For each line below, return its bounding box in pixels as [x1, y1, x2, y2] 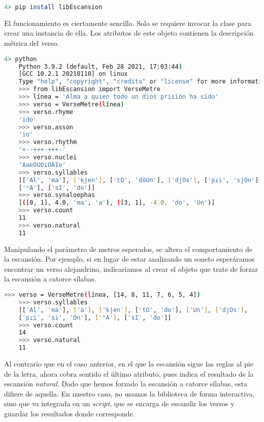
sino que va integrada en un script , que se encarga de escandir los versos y [4, 398, 235, 409]
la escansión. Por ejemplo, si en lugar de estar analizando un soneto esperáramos [4, 254, 255, 264]
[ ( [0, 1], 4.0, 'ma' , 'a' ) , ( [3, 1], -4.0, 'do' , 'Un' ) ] [18, 199, 215, 207]
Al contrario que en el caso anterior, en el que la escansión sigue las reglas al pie [4, 358, 253, 369]
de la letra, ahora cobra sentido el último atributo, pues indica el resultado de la [4, 368, 254, 379]
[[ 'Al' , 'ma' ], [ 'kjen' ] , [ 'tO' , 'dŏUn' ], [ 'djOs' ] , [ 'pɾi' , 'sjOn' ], [18, 176, 262, 184]
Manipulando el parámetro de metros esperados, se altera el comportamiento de [4, 243, 252, 254]
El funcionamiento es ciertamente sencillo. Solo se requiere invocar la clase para [4, 17, 251, 28]
